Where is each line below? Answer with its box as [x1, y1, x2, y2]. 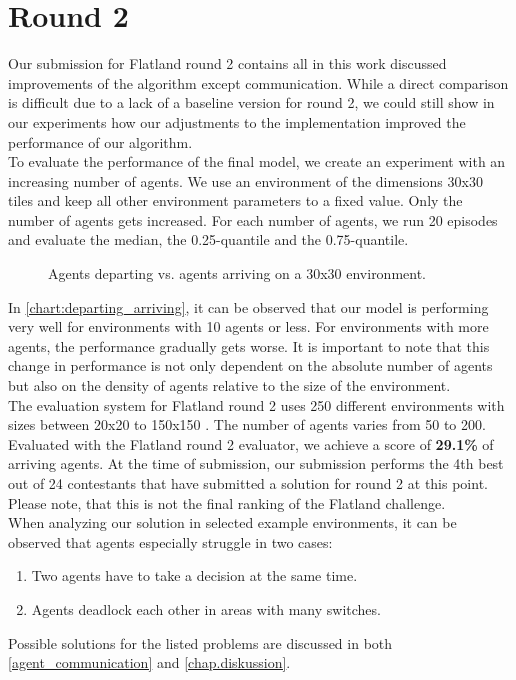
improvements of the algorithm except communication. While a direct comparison [8, 72, 509, 93]
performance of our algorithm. [8, 131, 193, 152]
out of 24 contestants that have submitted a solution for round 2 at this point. [8, 473, 488, 493]
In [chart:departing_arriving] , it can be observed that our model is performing [8, 296, 489, 317]
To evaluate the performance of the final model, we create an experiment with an [8, 151, 506, 172]
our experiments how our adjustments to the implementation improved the [8, 111, 466, 132]
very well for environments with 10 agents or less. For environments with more [8, 316, 489, 337]
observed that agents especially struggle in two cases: [8, 531, 333, 552]
